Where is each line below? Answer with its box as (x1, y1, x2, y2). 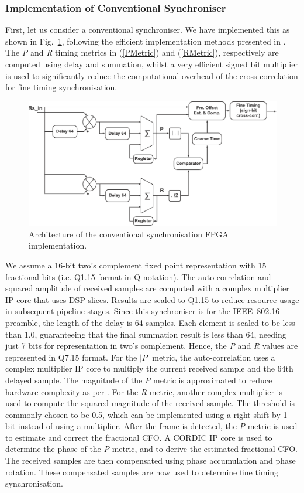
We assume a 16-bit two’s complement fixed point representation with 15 (5, 259, 267, 271)
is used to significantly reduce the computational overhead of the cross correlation (5, 69, 298, 81)
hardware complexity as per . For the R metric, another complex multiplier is (5, 385, 283, 397)
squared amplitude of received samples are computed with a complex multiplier (5, 282, 289, 294)
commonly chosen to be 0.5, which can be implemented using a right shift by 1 (5, 408, 288, 420)
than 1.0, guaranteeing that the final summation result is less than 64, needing (5, 328, 286, 340)
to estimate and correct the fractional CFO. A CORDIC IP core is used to (5, 431, 272, 443)
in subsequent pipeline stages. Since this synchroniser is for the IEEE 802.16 (5, 305, 280, 317)
